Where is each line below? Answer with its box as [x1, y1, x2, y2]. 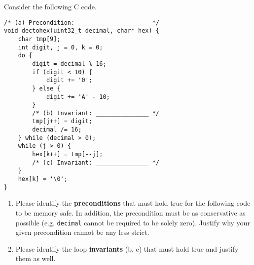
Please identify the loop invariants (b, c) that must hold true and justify [15, 243, 239, 254]
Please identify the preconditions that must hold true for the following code [15, 198, 251, 208]
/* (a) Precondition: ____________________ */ [4, 19, 159, 26]
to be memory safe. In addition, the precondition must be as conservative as [15, 207, 246, 218]
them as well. [15, 253, 56, 264]
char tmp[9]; [18, 35, 61, 43]
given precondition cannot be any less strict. [15, 227, 149, 237]
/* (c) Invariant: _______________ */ [32, 159, 159, 166]
